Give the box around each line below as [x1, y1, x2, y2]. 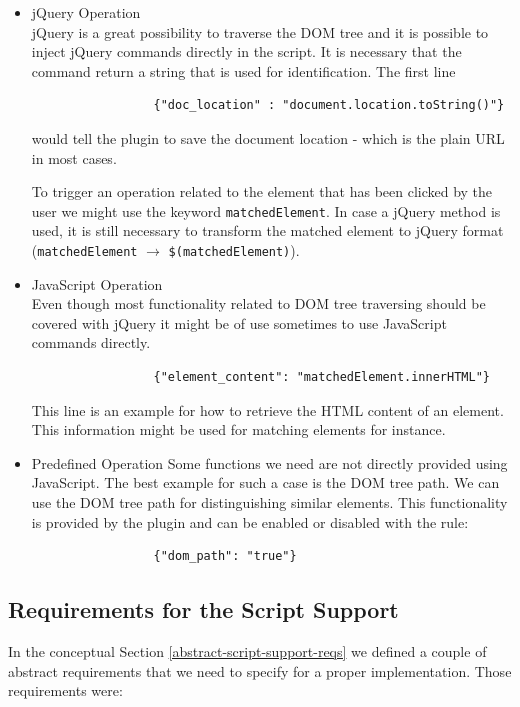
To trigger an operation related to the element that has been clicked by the [31, 181, 493, 202]
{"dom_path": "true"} [153, 549, 297, 564]
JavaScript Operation [31, 273, 163, 294]
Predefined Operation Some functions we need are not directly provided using [31, 452, 508, 473]
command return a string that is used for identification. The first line [31, 60, 456, 81]
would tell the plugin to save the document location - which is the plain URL [31, 127, 505, 148]
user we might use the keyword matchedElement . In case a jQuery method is [31, 200, 501, 221]
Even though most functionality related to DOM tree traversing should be [31, 293, 486, 314]
